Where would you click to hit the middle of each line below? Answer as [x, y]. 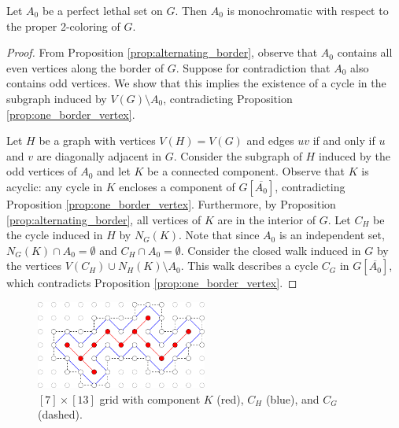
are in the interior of [267, 219]
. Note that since [219, 235]
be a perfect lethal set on [102, 10]
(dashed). [60, 414]
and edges [270, 140]
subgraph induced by [57, 98]
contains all [365, 52]
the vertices [34, 266]
